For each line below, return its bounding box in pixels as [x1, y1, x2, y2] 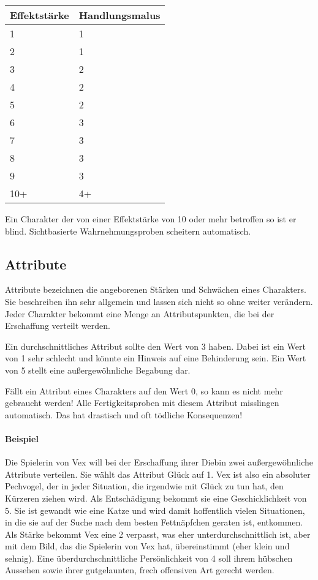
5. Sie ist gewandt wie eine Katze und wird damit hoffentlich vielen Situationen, [5, 503, 305, 516]
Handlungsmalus [78, 8, 161, 22]
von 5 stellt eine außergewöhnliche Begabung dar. [5, 363, 191, 376]
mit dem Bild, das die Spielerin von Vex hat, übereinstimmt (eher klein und [5, 540, 290, 552]
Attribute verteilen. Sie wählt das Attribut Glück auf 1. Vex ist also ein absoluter [5, 467, 311, 480]
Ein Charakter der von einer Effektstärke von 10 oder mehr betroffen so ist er [5, 213, 297, 225]
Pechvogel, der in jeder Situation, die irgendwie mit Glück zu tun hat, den [5, 480, 284, 492]
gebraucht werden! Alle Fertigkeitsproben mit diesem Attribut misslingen [5, 396, 279, 409]
